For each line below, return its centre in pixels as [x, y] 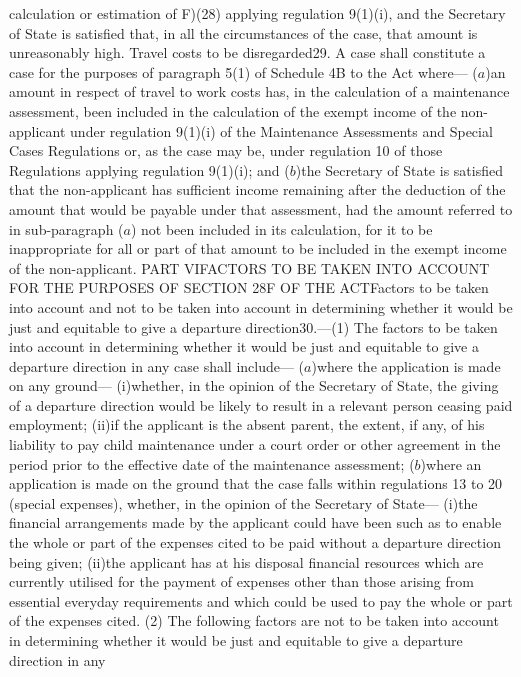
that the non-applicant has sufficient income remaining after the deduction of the [257, 189]
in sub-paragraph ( [66, 228]
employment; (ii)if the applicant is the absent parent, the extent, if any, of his [247, 424]
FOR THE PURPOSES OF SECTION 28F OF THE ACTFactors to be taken [249, 287]
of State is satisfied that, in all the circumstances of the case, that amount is [243, 32]
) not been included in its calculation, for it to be [281, 228]
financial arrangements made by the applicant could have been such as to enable [255, 522]
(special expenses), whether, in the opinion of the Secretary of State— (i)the [243, 502]
